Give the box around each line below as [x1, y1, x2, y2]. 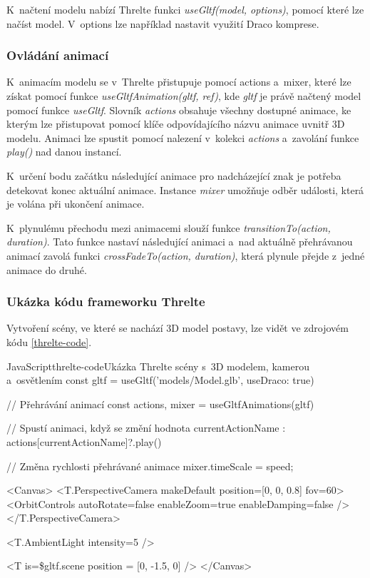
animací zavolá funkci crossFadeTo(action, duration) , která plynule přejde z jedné [6, 248, 365, 263]
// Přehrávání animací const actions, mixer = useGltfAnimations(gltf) [6, 396, 314, 411]
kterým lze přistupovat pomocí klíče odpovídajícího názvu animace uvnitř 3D [6, 116, 345, 131]
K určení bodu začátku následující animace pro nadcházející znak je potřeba [6, 168, 341, 183]
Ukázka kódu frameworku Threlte [6, 293, 205, 310]
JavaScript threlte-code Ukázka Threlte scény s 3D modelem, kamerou [6, 358, 309, 373]
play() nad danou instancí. [6, 144, 122, 159]
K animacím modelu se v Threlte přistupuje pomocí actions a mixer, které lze [6, 74, 351, 89]
